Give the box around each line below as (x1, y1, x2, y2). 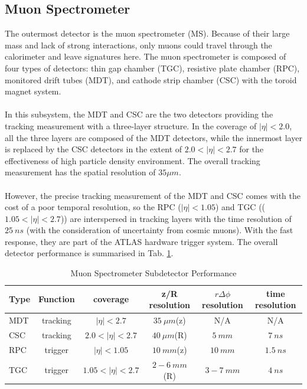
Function (38, 293, 75, 305)
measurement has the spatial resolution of (5, 166, 156, 178)
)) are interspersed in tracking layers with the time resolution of (60, 212, 292, 224)
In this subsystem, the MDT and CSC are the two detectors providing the (5, 108, 273, 120)
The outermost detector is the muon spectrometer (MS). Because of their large (5, 27, 290, 40)
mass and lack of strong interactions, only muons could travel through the (5, 38, 272, 51)
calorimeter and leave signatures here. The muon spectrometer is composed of (5, 50, 286, 63)
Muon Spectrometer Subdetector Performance (70, 267, 237, 279)
